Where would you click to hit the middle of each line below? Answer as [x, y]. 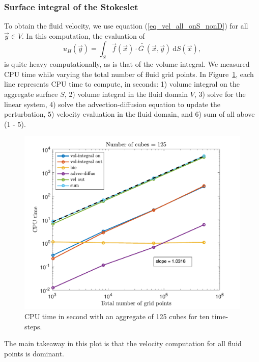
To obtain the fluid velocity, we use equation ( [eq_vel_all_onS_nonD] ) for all [126, 26]
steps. [33, 326]
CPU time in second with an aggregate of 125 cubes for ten [117, 316]
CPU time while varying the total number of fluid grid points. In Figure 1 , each [129, 74]
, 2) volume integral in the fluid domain [126, 94]
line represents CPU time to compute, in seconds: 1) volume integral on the [122, 84]
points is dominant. [34, 353]
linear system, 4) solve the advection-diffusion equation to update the [112, 104]
